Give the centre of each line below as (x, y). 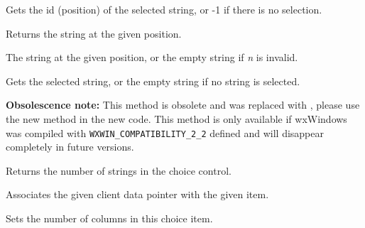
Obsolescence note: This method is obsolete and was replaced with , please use (183, 105)
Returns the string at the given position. (94, 33)
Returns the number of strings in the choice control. (119, 170)
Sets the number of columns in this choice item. (109, 218)
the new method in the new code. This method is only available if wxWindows (176, 118)
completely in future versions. (70, 147)
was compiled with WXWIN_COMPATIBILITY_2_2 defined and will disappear (165, 132)
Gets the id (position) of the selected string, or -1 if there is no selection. (164, 9)
